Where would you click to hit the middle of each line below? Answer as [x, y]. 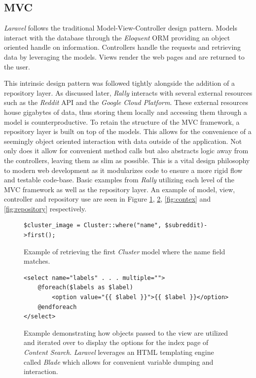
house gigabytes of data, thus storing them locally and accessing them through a [126, 112]
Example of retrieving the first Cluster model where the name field [125, 251]
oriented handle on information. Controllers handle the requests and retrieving [123, 47]
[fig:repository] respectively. [45, 208]
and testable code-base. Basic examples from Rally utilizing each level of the [119, 180]
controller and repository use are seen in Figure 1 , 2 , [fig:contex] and [108, 199]
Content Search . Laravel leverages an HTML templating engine [119, 352]
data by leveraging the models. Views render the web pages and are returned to [124, 56]
